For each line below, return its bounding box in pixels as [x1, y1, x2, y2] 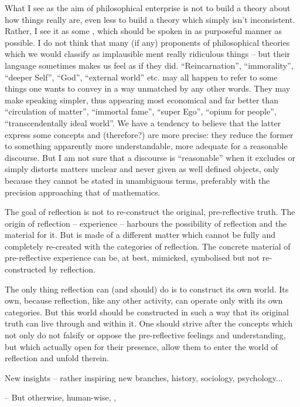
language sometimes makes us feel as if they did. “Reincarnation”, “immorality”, [5, 59, 294, 71]
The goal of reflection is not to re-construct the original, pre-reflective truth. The [5, 206, 295, 218]
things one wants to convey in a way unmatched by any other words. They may [5, 82, 291, 95]
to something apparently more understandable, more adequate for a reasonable [5, 140, 288, 152]
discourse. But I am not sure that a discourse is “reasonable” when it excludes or [5, 151, 296, 163]
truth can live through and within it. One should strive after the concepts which [5, 317, 293, 329]
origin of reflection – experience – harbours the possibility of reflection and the [5, 217, 287, 229]
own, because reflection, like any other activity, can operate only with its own [5, 294, 283, 307]
